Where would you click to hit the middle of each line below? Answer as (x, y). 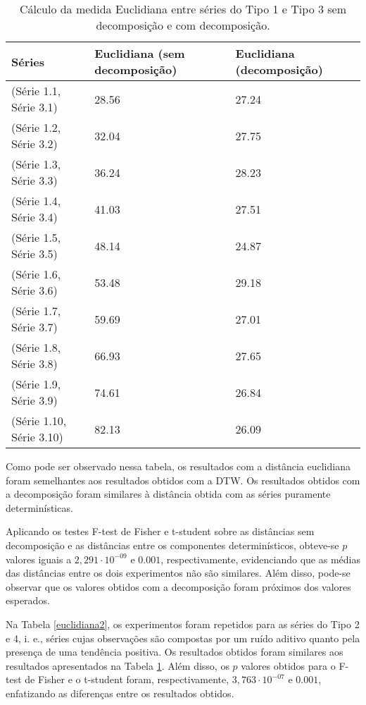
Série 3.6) (34, 290)
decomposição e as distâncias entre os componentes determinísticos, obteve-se (172, 545)
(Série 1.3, (36, 164)
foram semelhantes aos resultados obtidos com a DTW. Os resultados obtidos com (183, 480)
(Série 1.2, (36, 127)
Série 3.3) (34, 180)
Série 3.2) (34, 143)
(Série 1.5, (36, 237)
